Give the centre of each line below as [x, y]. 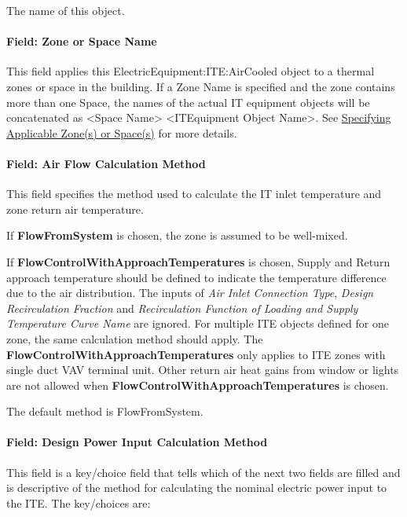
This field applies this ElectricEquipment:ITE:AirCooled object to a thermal [191, 71]
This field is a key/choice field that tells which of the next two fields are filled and [203, 472]
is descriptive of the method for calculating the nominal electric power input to [197, 488]
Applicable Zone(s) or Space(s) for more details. [122, 132]
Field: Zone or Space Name [82, 41]
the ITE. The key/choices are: [79, 502]
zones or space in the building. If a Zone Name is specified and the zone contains [201, 86]
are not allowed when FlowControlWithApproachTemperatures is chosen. [198, 385]
